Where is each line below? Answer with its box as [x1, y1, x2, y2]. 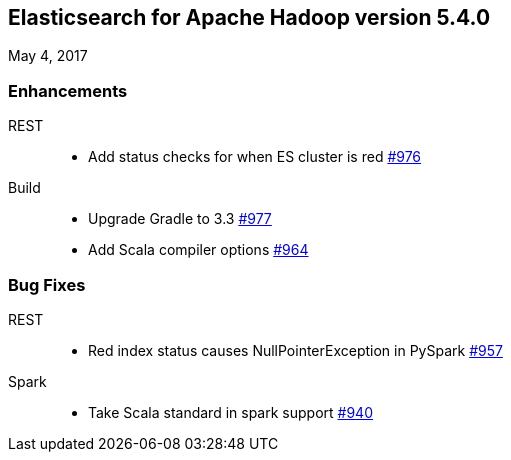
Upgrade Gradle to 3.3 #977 [88, 210, 272, 228]
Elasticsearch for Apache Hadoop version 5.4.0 [8, 5, 491, 30]
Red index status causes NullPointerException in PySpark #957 [88, 341, 503, 359]
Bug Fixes [8, 274, 86, 295]
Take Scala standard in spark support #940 [88, 403, 373, 421]
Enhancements [8, 80, 128, 101]
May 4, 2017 [8, 47, 88, 65]
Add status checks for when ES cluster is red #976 [88, 148, 422, 166]
